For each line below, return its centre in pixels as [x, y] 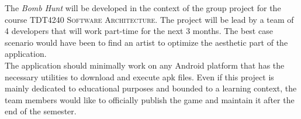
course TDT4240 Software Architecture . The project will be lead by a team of [149, 19]
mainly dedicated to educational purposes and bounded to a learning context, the [151, 88]
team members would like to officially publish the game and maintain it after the [150, 99]
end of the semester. [41, 111]
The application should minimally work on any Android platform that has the [145, 65]
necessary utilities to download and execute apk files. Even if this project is [139, 76]
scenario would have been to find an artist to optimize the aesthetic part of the [146, 42]
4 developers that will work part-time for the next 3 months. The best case [139, 31]
